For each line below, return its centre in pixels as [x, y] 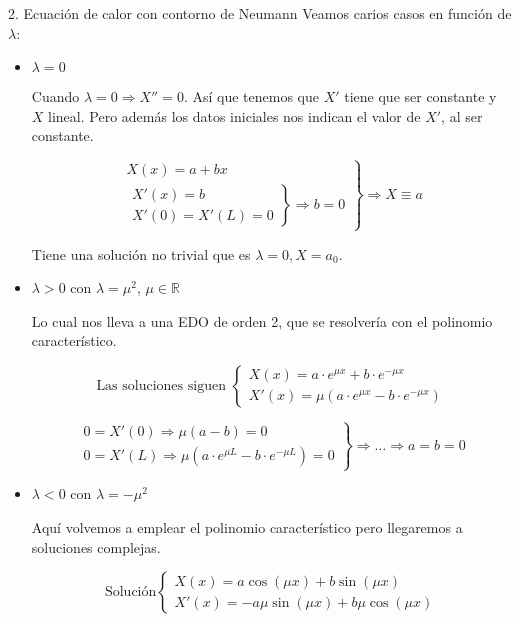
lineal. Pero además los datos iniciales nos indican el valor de [234, 115]
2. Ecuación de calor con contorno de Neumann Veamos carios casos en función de [260, 13]
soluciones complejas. [96, 546]
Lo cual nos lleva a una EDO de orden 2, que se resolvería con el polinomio [262, 320]
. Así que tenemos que [251, 96]
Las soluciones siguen [161, 385]
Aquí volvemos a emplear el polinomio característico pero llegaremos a [247, 527]
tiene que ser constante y [420, 96]
